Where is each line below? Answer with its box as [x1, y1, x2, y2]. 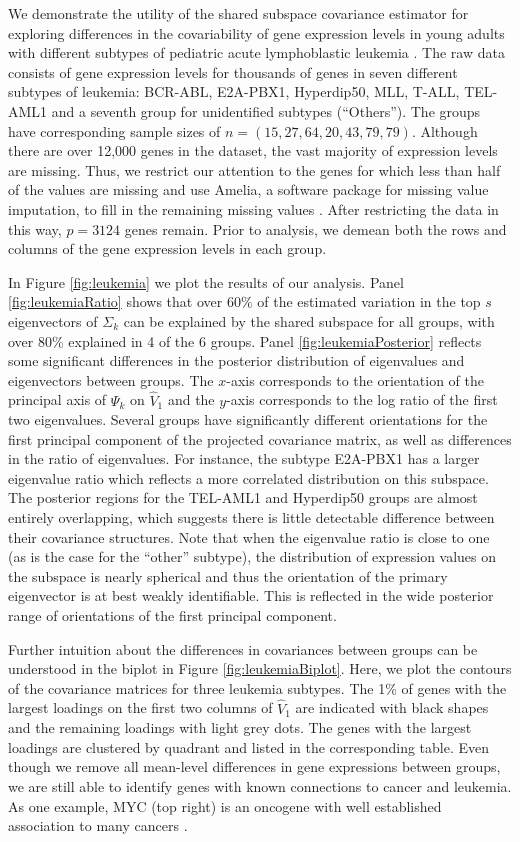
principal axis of [8, 389, 107, 410]
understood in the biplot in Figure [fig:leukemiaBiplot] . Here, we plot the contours [8, 658, 512, 679]
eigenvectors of [8, 310, 98, 331]
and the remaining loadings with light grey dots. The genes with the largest [8, 717, 472, 738]
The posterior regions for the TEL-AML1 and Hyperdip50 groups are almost [8, 487, 478, 508]
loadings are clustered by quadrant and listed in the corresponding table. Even [8, 736, 490, 757]
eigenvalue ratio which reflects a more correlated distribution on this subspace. [8, 467, 489, 488]
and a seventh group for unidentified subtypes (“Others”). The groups [51, 100, 481, 121]
